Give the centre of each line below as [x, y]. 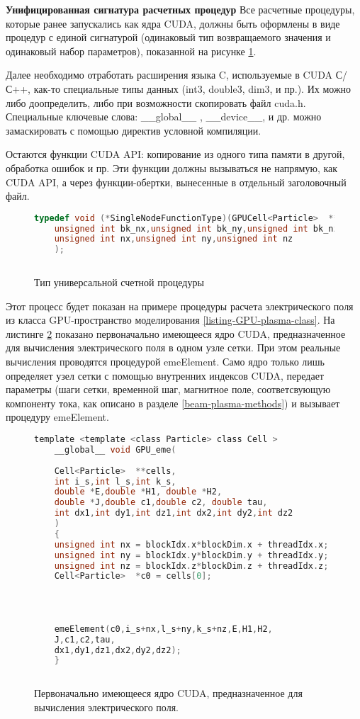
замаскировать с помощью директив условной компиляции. [134, 130]
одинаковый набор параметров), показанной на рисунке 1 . [131, 51]
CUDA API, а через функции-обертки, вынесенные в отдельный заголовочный [176, 182]
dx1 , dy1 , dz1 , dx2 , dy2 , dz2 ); [118, 650]
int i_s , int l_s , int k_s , [115, 481]
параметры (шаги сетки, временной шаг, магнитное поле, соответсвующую [168, 389]
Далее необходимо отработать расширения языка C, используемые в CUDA [169, 75]
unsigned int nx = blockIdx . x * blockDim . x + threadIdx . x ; [191, 544]
